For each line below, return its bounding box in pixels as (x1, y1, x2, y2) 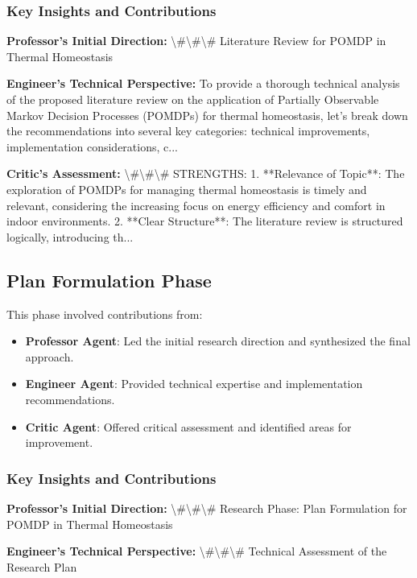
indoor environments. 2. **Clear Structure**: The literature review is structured (6, 213, 403, 229)
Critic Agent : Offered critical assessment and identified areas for (25, 418, 352, 435)
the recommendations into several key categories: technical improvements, (6, 122, 370, 139)
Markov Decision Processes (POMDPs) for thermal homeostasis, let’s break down (6, 106, 408, 123)
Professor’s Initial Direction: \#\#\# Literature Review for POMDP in (6, 32, 386, 49)
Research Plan (6, 558, 77, 575)
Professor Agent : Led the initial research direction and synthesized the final (25, 332, 411, 349)
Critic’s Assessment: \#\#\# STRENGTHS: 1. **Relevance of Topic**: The (6, 165, 405, 182)
